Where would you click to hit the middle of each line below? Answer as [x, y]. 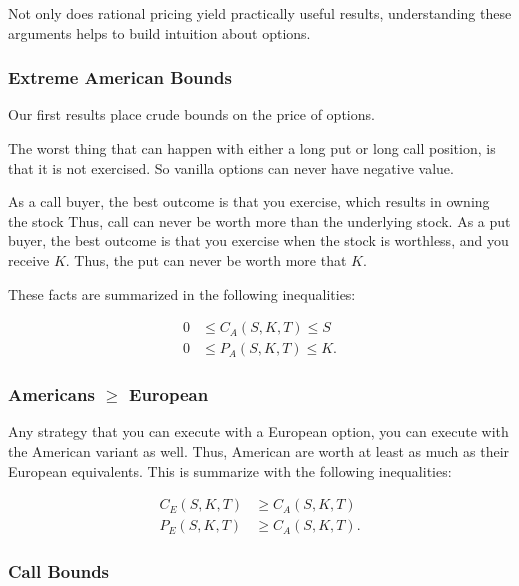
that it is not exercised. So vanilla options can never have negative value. [231, 167]
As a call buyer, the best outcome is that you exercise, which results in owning [249, 201]
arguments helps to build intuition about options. [159, 32]
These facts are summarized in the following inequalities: [182, 293]
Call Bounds [59, 571]
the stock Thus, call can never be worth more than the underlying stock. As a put [259, 220]
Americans [51, 394]
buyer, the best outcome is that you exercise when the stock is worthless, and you [258, 240]
